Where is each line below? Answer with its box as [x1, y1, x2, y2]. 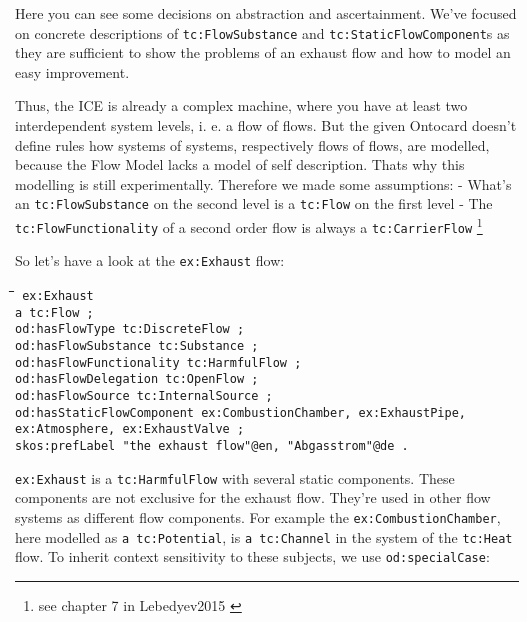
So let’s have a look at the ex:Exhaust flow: [15, 250, 285, 271]
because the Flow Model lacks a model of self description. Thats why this [15, 154, 465, 175]
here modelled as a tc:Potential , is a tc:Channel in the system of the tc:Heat [15, 526, 513, 547]
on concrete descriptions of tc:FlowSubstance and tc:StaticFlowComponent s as [15, 22, 510, 43]
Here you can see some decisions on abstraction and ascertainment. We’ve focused [15, 3, 517, 23]
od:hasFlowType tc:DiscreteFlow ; [15, 322, 245, 337]
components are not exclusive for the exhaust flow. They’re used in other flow [15, 487, 491, 508]
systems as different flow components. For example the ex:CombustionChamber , [15, 506, 501, 527]
